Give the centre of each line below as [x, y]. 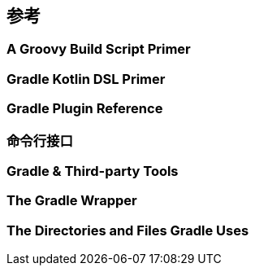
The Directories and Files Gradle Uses [128, 230]
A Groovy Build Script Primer [99, 49]
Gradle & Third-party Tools [93, 171]
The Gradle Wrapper [72, 201]
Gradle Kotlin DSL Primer [86, 79]
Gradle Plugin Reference [85, 109]
